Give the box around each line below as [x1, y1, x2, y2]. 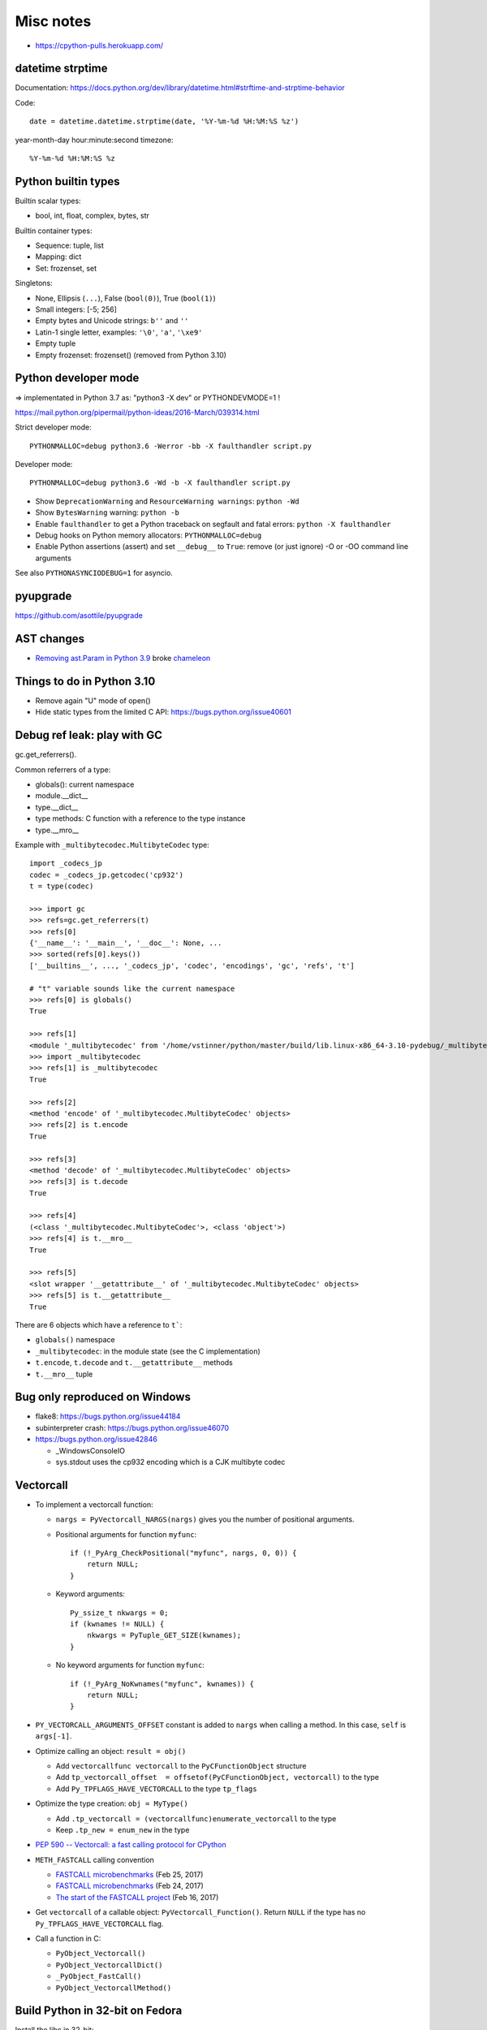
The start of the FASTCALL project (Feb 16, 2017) [55, 1892, 219, 1902]
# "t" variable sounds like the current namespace [29, 983, 235, 993]
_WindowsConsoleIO [55, 1445, 126, 1455]
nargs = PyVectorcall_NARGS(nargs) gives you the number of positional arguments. [55, 1514, 355, 1524]
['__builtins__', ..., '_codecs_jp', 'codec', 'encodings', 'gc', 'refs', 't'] [29, 961, 355, 970]
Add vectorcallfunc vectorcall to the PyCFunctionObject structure [55, 1760, 307, 1770]
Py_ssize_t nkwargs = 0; [70, 1608, 169, 1618]
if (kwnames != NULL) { [70, 1620, 165, 1629]
